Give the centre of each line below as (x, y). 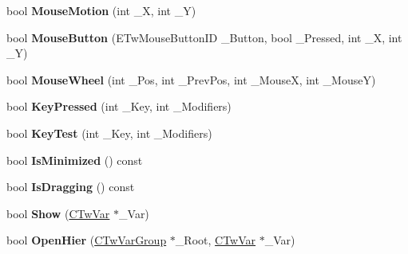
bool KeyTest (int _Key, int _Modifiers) (109, 133)
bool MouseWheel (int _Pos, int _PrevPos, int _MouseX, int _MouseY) (191, 79)
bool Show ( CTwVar (58, 213)
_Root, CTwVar (216, 240)
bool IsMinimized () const (75, 160)
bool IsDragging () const (71, 187)
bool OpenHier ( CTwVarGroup (87, 240)
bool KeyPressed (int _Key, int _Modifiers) (119, 106)
